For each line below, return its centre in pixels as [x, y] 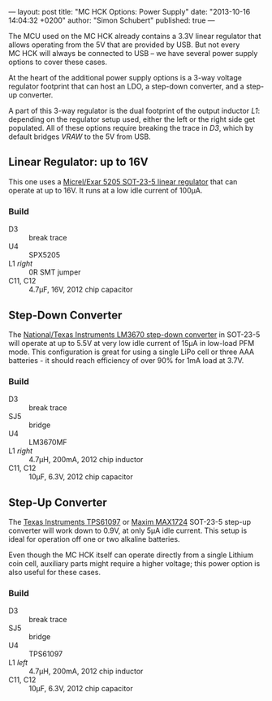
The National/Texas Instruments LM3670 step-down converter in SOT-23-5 [134, 334]
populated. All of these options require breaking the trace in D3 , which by [131, 128]
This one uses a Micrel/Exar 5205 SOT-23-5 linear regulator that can [123, 181]
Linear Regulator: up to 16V [78, 162]
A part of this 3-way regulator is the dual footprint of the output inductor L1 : [134, 110]
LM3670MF [48, 443]
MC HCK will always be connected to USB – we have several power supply [133, 53]
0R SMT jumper [55, 272]
